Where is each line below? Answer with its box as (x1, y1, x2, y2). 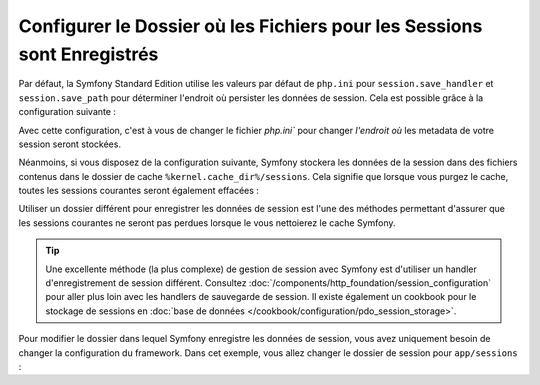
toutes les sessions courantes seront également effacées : (18, 185, 260, 197)
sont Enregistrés (18, 43, 159, 65)
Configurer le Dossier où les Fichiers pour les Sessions (18, 15, 483, 37)
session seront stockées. (18, 138, 122, 150)
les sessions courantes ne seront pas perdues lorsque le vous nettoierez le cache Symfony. (18, 216, 396, 229)
